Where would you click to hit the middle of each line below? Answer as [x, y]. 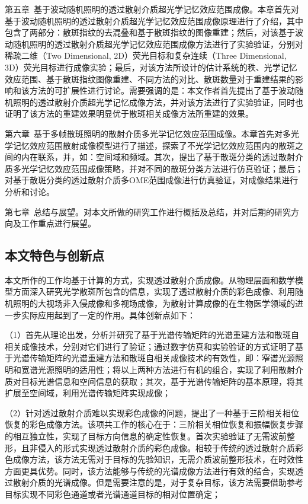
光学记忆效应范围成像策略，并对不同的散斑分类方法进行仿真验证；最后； [162, 168]
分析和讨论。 [30, 191]
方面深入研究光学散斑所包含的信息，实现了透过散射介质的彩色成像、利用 [154, 291]
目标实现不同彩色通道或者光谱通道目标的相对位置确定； [113, 494]
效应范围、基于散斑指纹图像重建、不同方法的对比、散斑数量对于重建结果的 [150, 79]
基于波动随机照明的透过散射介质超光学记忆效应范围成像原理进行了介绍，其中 [154, 20]
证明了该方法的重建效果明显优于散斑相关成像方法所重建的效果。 [129, 114]
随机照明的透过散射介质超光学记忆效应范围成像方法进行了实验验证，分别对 [158, 44]
